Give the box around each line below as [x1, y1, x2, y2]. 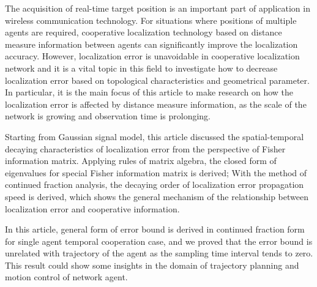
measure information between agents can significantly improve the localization [5, 37, 298, 50]
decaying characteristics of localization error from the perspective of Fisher [5, 142, 286, 155]
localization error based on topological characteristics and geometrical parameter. [5, 73, 310, 86]
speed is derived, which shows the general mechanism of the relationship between [5, 190, 308, 203]
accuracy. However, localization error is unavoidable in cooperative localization [5, 50, 300, 62]
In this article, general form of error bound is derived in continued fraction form [5, 223, 305, 236]
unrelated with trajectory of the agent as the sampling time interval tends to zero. [5, 247, 313, 259]
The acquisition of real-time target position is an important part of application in [5, 2, 310, 14]
